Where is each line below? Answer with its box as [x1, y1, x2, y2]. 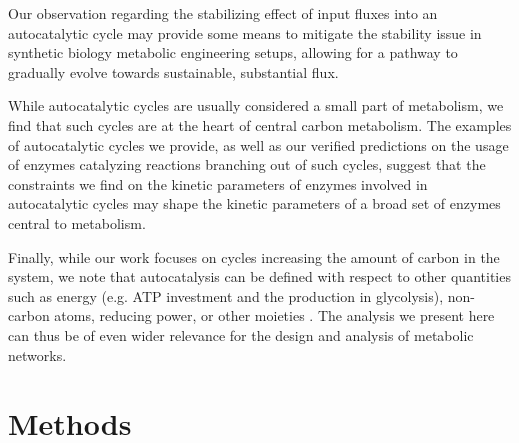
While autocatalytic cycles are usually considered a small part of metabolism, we [8, 95, 504, 116]
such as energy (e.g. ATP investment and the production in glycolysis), [8, 285, 444, 306]
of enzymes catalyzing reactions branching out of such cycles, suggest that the [8, 154, 486, 175]
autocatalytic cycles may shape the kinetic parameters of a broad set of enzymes [8, 193, 501, 214]
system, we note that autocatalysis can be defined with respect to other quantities [8, 266, 511, 287]
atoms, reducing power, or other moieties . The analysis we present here [54, 305, 495, 326]
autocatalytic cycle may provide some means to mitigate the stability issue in [8, 22, 482, 43]
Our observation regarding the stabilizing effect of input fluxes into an [8, 3, 438, 23]
